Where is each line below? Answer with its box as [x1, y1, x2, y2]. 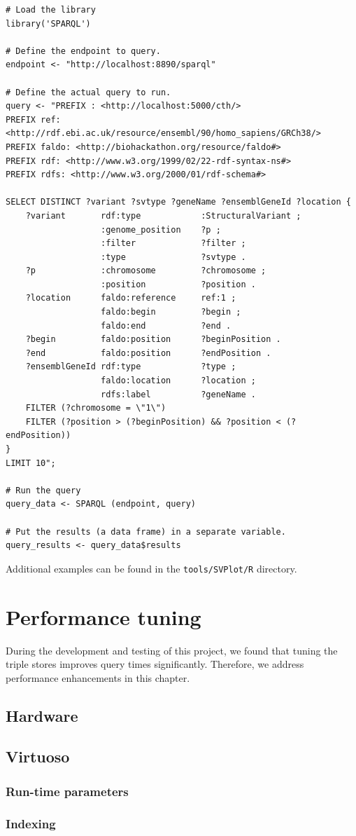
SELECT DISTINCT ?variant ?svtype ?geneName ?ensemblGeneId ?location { [6, 197, 351, 207]
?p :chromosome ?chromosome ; [25, 266, 266, 276]
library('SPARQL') [6, 18, 91, 29]
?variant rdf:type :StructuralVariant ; [25, 210, 301, 221]
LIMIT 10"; [6, 458, 56, 468]
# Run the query [6, 485, 81, 495]
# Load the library [6, 5, 96, 15]
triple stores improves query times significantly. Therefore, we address [6, 657, 304, 671]
